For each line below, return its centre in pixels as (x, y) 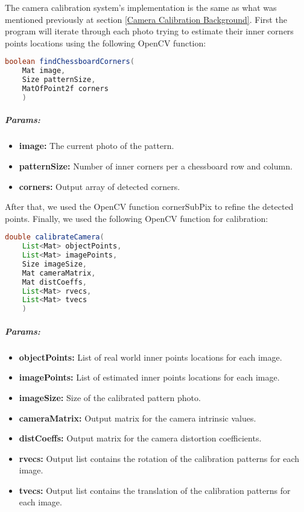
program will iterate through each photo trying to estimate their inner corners (149, 31)
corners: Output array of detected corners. (100, 186)
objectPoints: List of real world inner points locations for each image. (150, 357)
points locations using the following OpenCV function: (106, 43)
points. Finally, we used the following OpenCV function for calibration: (137, 218)
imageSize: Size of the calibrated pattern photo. (110, 397)
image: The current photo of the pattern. (97, 146)
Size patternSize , (59, 80)
